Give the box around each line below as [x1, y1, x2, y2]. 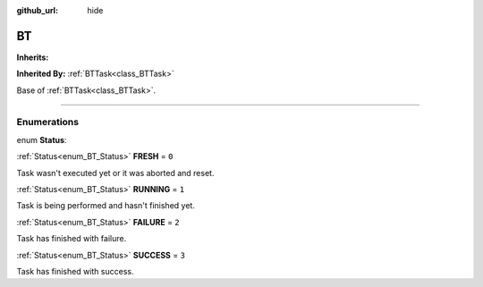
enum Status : [16, 134, 67, 145]
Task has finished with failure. [16, 233, 127, 244]
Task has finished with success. [16, 266, 134, 276]
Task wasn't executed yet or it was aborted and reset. [16, 167, 215, 178]
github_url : [16, 5, 58, 15]
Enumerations [16, 116, 80, 129]
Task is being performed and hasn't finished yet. [16, 200, 196, 211]
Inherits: [16, 52, 49, 63]
